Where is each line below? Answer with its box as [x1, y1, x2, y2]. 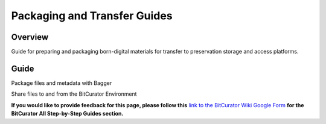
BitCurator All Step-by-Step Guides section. [11, 110, 124, 117]
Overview [11, 32, 49, 42]
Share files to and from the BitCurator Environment [11, 90, 137, 98]
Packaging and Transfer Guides [11, 9, 173, 22]
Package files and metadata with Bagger [11, 79, 112, 87]
